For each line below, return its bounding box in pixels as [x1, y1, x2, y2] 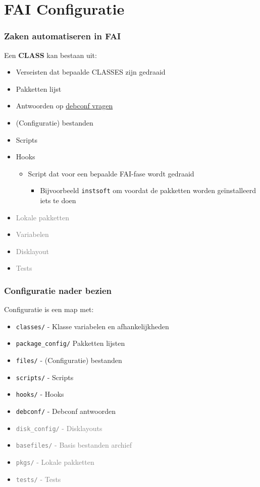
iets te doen [40, 195, 76, 205]
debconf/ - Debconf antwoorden [16, 406, 116, 416]
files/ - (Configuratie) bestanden [16, 355, 122, 366]
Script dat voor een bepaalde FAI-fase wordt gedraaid [28, 168, 194, 178]
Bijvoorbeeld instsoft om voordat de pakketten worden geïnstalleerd [40, 185, 256, 196]
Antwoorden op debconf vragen [16, 100, 113, 111]
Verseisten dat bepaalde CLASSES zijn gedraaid [16, 67, 166, 77]
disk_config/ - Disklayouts [16, 422, 102, 433]
